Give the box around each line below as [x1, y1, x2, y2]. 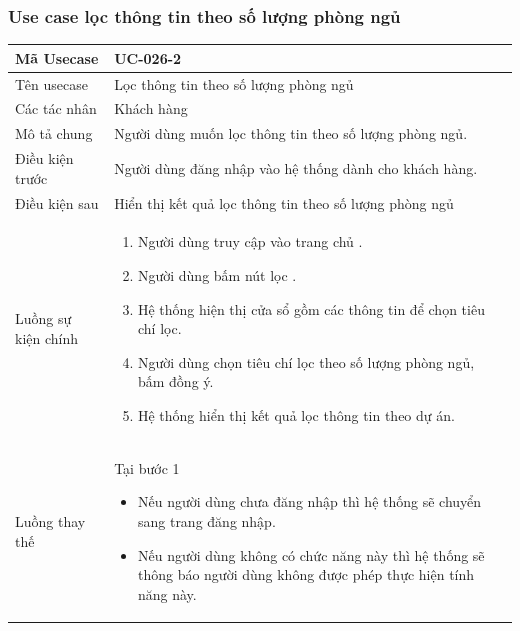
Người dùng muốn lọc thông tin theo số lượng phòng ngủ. [114, 123, 468, 144]
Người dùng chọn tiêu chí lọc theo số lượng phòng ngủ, [137, 351, 475, 372]
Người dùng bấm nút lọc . [137, 264, 297, 285]
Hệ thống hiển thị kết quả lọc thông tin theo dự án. [137, 404, 455, 425]
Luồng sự [15, 308, 72, 329]
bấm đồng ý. [137, 371, 214, 392]
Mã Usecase [15, 47, 99, 68]
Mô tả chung [15, 123, 93, 144]
